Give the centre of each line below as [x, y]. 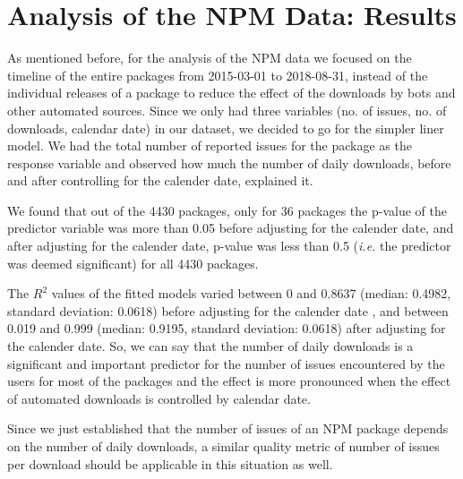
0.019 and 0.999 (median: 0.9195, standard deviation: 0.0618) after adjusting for [227, 328]
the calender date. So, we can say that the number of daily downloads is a [210, 346]
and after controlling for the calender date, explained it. [160, 180]
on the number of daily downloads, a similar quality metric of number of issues [223, 446]
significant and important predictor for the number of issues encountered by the [226, 363]
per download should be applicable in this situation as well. [170, 463]
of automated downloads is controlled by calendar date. [159, 398]
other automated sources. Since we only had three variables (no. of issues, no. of [227, 110]
